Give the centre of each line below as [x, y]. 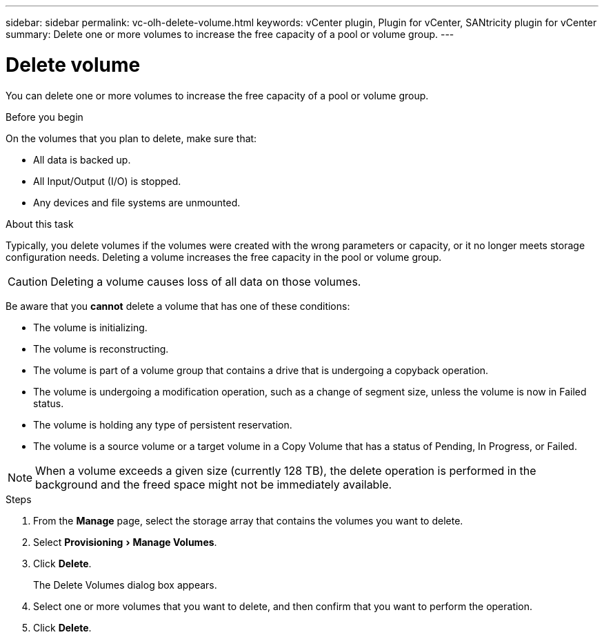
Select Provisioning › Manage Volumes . [125, 542]
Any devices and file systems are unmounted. [137, 202]
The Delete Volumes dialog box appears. [125, 585]
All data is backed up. [82, 159]
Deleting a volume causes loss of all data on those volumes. [206, 281]
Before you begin [44, 117]
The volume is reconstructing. [101, 349]
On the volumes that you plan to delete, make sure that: [131, 138]
